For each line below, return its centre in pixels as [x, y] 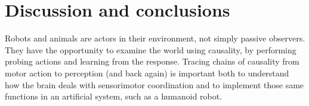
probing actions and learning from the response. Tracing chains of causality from [152, 61]
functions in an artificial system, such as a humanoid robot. [114, 96]
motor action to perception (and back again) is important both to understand [147, 73]
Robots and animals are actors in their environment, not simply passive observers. [155, 38]
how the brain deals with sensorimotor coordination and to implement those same [154, 84]
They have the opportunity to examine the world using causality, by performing [151, 49]
